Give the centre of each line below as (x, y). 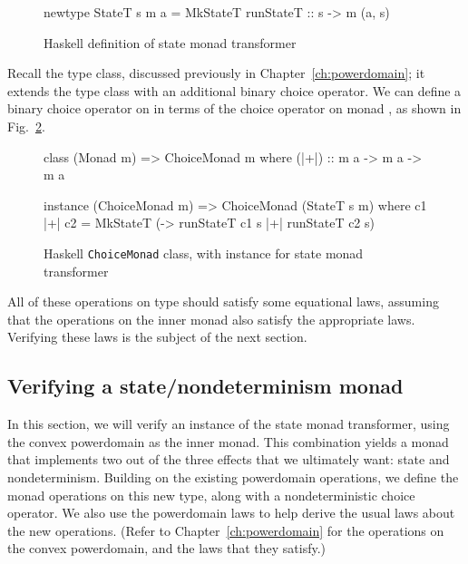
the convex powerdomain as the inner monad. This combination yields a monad (228, 441)
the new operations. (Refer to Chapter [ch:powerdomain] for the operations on (226, 530)
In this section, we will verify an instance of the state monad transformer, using (229, 424)
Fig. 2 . (26, 126)
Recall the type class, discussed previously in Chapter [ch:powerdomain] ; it (216, 73)
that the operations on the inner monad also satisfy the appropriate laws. (211, 319)
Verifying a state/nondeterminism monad (205, 386)
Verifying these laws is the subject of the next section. (157, 337)
